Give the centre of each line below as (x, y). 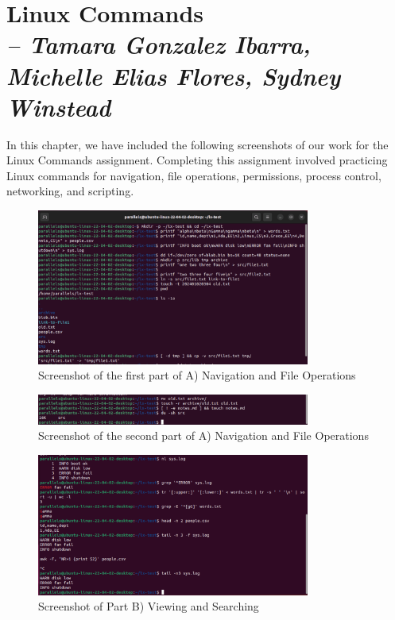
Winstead (59, 106)
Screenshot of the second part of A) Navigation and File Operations (203, 435)
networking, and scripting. (70, 191)
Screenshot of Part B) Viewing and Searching (149, 606)
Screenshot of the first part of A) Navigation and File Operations (197, 375)
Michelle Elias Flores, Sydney (174, 75)
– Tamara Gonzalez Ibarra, (159, 44)
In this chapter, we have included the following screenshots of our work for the (197, 144)
